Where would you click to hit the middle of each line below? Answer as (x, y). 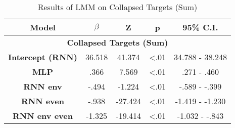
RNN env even (42, 116)
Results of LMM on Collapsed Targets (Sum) (117, 7)
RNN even (42, 101)
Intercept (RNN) (43, 57)
